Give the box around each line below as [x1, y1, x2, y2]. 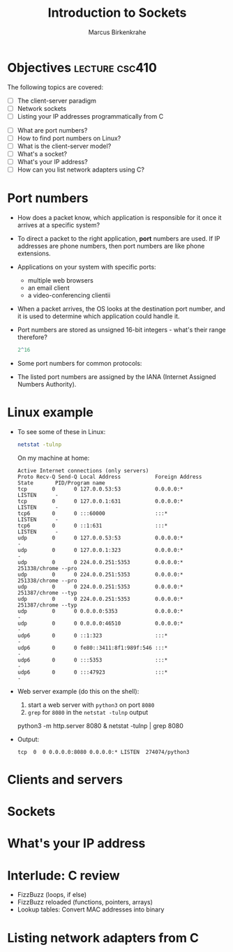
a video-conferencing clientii [27, 291, 111, 299]
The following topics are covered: [7, 82, 103, 91]
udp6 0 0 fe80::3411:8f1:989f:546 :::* [17, 644, 168, 651]
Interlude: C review [7, 868, 120, 884]
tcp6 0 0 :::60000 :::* [17, 510, 168, 517]
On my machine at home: [17, 454, 90, 462]
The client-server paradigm [17, 96, 96, 105]
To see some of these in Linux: [17, 428, 106, 436]
